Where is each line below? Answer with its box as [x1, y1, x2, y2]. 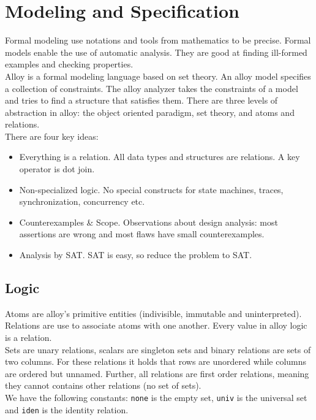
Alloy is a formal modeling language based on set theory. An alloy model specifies [5, 69, 311, 82]
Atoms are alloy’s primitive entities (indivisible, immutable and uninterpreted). [5, 307, 302, 319]
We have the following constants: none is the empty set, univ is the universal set [5, 391, 307, 403]
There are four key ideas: [5, 129, 99, 142]
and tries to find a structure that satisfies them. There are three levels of [5, 94, 278, 107]
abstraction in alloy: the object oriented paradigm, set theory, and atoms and [5, 105, 295, 118]
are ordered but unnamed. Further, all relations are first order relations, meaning [5, 367, 309, 380]
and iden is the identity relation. [5, 403, 129, 416]
